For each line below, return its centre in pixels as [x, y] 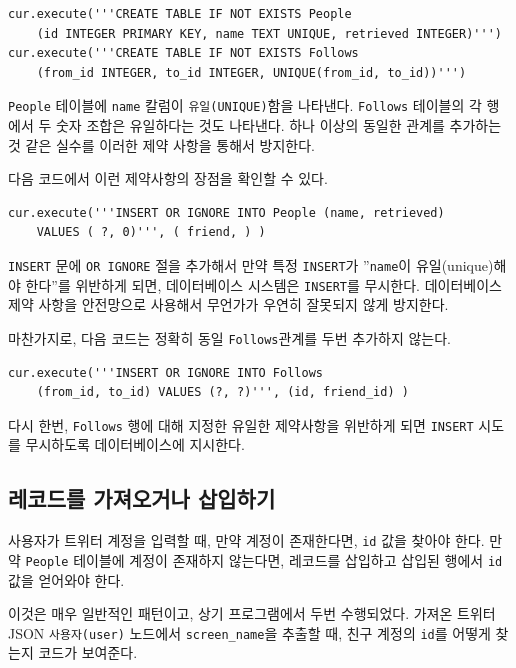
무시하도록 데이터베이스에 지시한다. [135, 444]
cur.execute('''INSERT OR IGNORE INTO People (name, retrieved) [226, 212]
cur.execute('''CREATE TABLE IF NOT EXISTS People [180, 14]
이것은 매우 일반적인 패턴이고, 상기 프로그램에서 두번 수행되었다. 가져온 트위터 [252, 613]
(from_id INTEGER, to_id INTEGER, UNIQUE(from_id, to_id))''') [251, 72]
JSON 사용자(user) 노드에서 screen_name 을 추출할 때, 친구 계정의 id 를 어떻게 [249, 632]
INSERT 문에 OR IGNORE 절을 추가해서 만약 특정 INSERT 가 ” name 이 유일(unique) [251, 265]
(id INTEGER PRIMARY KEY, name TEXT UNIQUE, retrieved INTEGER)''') [269, 33]
